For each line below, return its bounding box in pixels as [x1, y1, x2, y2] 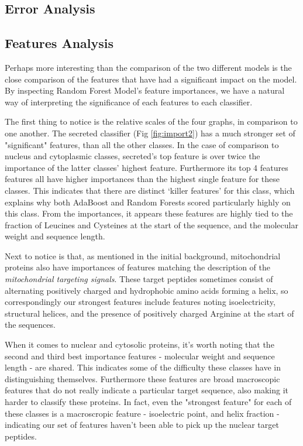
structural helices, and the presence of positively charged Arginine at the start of [5, 307, 294, 319]
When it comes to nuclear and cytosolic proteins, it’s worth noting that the [5, 338, 274, 351]
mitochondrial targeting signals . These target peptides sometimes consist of [5, 273, 273, 285]
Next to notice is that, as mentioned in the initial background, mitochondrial [5, 249, 281, 262]
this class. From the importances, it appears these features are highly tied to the [5, 207, 293, 219]
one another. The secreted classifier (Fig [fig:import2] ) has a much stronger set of [5, 126, 295, 139]
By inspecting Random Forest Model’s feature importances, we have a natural [5, 84, 285, 97]
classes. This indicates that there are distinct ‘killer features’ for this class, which [5, 184, 295, 196]
